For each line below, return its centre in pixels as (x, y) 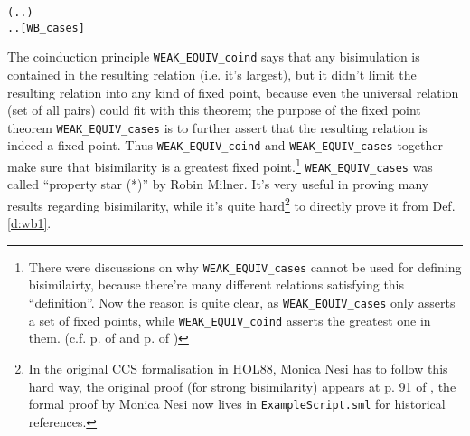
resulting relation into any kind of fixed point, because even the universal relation (233, 92)
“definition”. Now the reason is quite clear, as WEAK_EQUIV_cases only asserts (242, 303)
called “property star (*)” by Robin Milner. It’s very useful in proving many (218, 184)
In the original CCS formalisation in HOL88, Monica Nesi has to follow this (238, 368)
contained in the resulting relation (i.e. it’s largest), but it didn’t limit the (212, 74)
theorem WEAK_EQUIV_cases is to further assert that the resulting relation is (217, 127)
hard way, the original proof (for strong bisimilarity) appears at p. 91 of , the (242, 386)
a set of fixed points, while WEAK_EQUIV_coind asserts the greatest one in (230, 320)
